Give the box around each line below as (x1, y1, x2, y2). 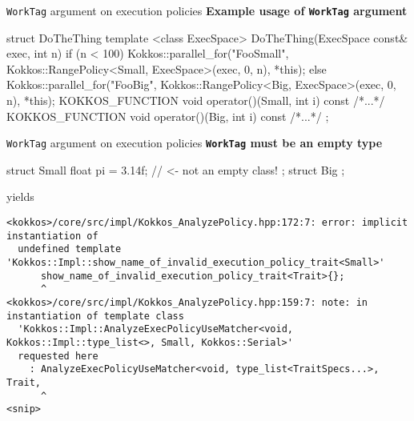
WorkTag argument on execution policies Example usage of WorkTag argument (6, 2, 408, 18)
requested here (18, 350, 98, 362)
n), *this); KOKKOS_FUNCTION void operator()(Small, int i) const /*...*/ (6, 92, 385, 109)
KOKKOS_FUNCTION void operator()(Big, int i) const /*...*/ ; (6, 107, 329, 124)
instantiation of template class (6, 310, 184, 322)
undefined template (18, 243, 122, 255)
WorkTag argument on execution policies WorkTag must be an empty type (6, 134, 383, 151)
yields (6, 188, 34, 205)
